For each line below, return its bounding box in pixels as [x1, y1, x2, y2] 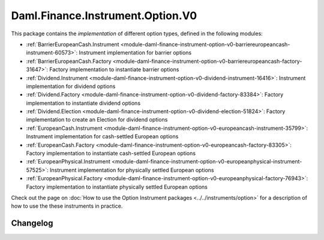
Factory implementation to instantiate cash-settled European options [26, 150, 196, 157]
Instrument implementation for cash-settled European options [26, 133, 179, 140]
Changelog [11, 218, 53, 229]
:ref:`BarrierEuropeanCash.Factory [26, 57, 112, 65]
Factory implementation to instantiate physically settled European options [26, 183, 208, 190]
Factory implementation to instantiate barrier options [49, 66, 179, 73]
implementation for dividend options [26, 83, 116, 90]
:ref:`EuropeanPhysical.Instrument [26, 158, 111, 165]
